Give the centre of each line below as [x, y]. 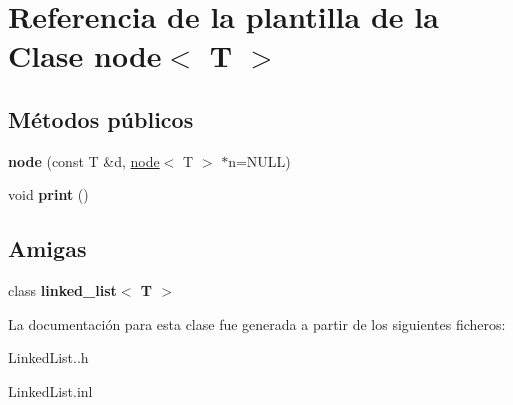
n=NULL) [259, 160]
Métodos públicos [101, 118]
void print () [48, 194]
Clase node [85, 55]
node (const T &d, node [84, 160]
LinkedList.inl [50, 390]
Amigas [47, 248]
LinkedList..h [48, 357]
